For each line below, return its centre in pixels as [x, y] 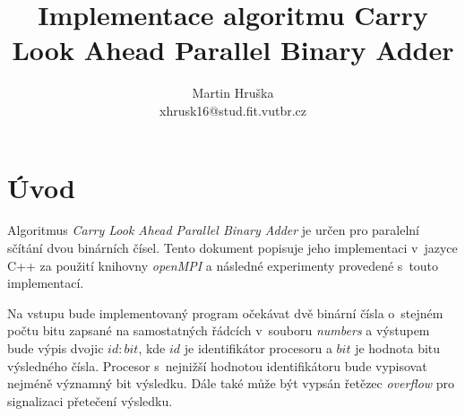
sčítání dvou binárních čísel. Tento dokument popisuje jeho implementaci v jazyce [232, 248]
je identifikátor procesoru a [258, 348]
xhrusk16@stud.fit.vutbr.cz [232, 110]
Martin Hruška [233, 93]
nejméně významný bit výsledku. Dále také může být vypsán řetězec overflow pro [231, 383]
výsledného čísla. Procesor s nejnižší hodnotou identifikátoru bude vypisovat [217, 365]
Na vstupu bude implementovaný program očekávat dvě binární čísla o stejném [225, 312]
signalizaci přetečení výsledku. [90, 400]
